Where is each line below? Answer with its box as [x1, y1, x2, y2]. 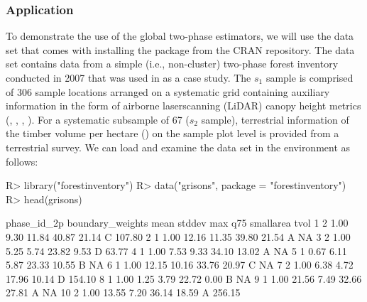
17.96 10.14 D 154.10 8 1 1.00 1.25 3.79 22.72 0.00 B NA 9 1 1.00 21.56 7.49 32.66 [6, 271, 362, 286]
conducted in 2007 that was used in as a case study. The [6, 70, 251, 85]
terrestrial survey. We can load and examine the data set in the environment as [6, 139, 351, 154]
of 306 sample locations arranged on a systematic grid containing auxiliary [6, 84, 330, 99]
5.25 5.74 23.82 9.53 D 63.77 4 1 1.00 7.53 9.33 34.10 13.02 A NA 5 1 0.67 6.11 [6, 243, 347, 258]
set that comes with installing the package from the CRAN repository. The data [6, 42, 355, 57]
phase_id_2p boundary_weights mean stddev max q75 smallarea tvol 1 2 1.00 [6, 215, 349, 230]
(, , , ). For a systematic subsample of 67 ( [6, 112, 190, 126]
